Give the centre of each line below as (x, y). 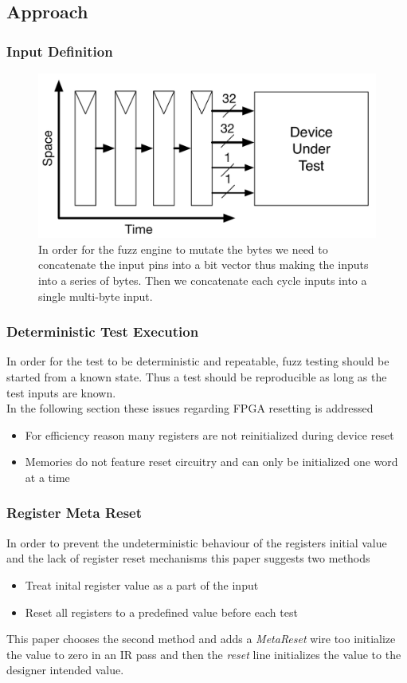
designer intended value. (65, 670)
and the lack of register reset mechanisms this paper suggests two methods (188, 558)
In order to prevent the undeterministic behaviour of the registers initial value (197, 542)
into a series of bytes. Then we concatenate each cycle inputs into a (203, 280)
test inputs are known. (61, 392)
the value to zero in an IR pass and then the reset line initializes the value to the (204, 654)
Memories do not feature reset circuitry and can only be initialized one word (211, 462)
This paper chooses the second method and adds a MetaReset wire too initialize (201, 639)
